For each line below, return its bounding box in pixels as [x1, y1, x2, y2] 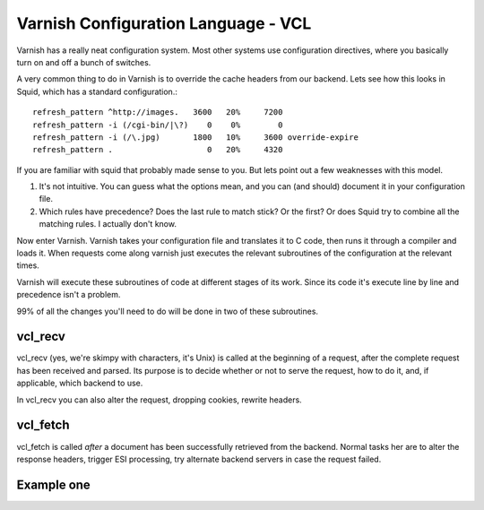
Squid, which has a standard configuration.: [16, 86, 178, 97]
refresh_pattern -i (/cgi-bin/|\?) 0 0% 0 [32, 119, 283, 130]
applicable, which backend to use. [16, 377, 143, 389]
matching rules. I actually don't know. [39, 219, 177, 229]
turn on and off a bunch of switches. [16, 56, 151, 67]
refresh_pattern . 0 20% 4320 [32, 144, 283, 155]
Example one [16, 477, 91, 492]
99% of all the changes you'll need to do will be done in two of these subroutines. [16, 306, 318, 316]
